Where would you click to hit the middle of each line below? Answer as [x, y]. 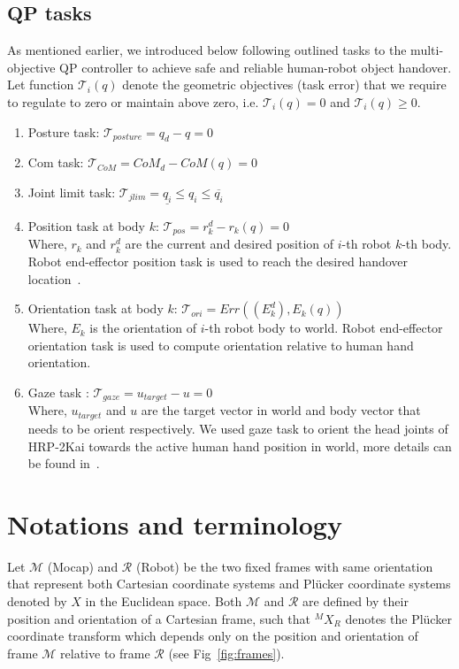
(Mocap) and [83, 566]
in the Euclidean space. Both [164, 601]
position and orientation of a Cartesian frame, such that [159, 618]
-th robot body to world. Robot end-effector [324, 328]
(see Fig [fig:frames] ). [226, 653]
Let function [41, 85]
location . [54, 278]
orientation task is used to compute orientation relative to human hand [221, 345]
